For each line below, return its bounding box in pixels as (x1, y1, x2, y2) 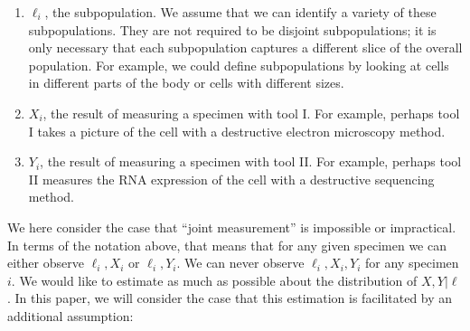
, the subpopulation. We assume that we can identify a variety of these (44, 3, 437, 21)
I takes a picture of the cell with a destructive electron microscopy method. (28, 121, 446, 140)
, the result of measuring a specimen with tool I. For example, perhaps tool (42, 103, 460, 122)
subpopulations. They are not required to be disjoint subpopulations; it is (28, 20, 437, 39)
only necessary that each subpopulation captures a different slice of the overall (28, 38, 463, 57)
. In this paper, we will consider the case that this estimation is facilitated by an (7, 288, 453, 307)
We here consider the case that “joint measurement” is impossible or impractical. (7, 217, 456, 236)
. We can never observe (176, 253, 305, 272)
